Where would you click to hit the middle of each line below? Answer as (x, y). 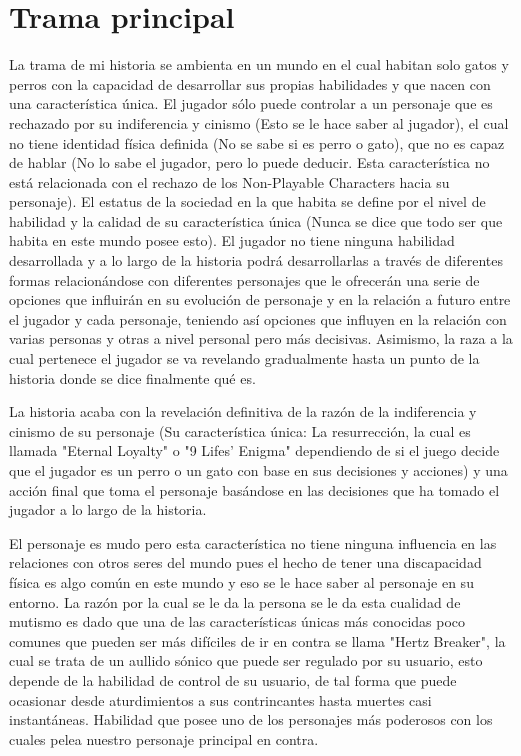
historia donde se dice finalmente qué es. (132, 377)
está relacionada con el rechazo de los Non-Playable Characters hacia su (229, 181)
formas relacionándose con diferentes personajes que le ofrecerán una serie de (244, 279)
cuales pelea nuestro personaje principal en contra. (164, 738)
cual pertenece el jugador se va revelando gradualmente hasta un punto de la (244, 358)
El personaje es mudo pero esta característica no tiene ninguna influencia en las (253, 542)
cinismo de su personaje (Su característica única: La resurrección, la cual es (240, 430)
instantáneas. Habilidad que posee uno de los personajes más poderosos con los (251, 719)
